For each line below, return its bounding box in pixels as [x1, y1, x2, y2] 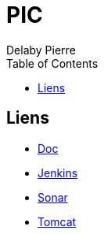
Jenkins [38, 165, 78, 180]
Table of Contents [6, 56, 99, 70]
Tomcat [38, 214, 77, 228]
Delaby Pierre [6, 43, 76, 57]
